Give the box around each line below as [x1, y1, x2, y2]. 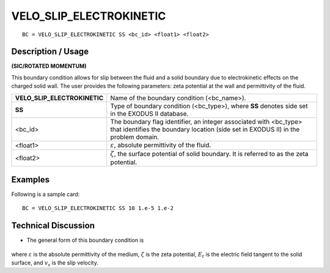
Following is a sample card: [11, 190, 80, 198]
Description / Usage [11, 47, 89, 57]
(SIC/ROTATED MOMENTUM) [11, 62, 87, 70]
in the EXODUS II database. [110, 109, 189, 118]
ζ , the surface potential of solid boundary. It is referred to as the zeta [110, 150, 309, 159]
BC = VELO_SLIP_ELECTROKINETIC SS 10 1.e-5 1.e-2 [22, 205, 174, 212]
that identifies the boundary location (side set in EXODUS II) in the [110, 125, 300, 133]
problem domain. [110, 132, 159, 141]
